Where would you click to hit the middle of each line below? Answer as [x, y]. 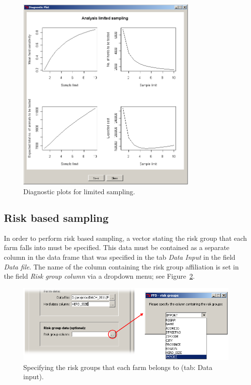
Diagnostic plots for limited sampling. [79, 192]
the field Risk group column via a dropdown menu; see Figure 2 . [99, 276]
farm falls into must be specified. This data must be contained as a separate [117, 247]
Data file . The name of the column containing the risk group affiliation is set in [121, 266]
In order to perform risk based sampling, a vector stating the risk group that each [125, 238]
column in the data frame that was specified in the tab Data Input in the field [120, 257]
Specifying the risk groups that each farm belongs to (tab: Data [118, 367]
